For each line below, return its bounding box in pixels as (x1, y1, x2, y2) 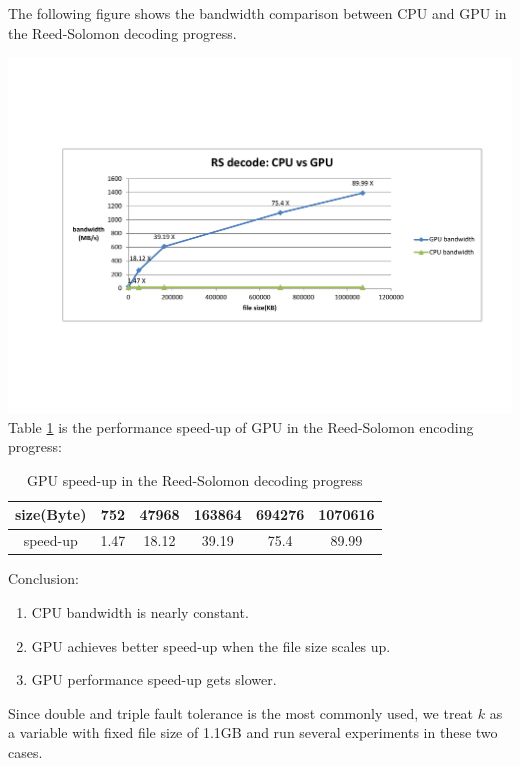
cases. (8, 741, 43, 762)
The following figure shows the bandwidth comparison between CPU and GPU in (8, 3, 507, 23)
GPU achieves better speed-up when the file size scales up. (31, 635, 391, 656)
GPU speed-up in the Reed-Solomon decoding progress (26, 469, 363, 490)
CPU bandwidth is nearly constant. (31, 601, 249, 622)
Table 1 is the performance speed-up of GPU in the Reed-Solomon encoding (8, 416, 474, 437)
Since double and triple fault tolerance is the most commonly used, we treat (8, 702, 474, 723)
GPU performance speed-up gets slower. (31, 669, 277, 690)
